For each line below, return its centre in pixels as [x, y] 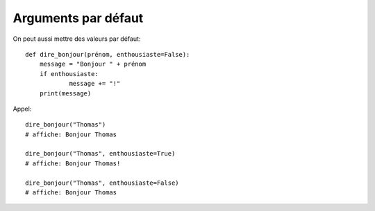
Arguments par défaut [78, 18]
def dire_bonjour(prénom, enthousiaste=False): [108, 54]
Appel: [22, 109]
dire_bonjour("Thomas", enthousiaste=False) [102, 183]
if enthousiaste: [69, 74]
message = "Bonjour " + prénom [93, 64]
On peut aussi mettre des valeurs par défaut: [77, 39]
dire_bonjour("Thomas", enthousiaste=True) [100, 154]
